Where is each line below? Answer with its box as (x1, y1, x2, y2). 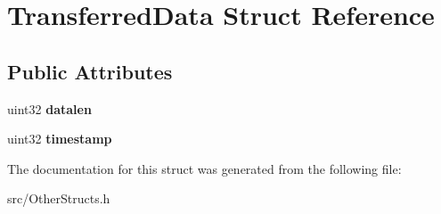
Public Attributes (7, 57, 173, 85)
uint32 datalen (7, 99, 92, 118)
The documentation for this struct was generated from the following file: (7, 159, 402, 177)
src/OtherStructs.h (7, 189, 110, 208)
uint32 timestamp (7, 129, 112, 148)
